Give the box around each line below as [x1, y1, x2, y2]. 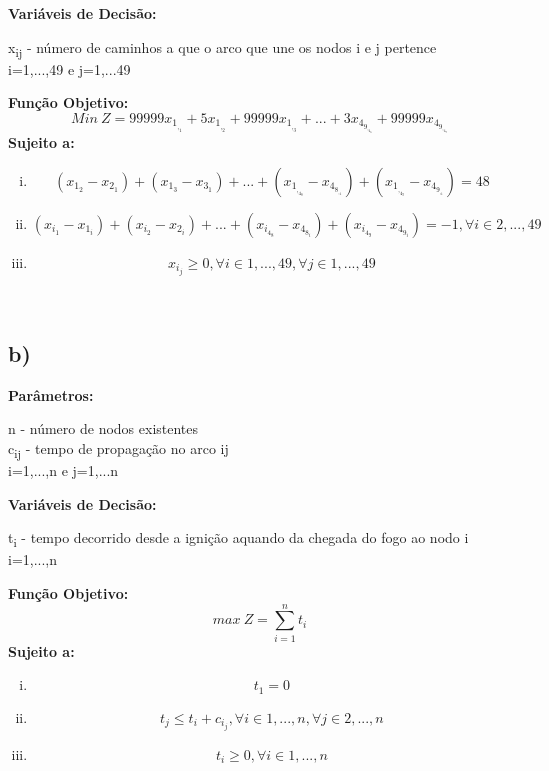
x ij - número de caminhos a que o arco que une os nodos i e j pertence [8, 36, 437, 60]
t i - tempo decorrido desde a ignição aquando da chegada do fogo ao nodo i [8, 527, 469, 551]
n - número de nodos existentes [8, 418, 199, 439]
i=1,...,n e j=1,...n [8, 460, 119, 481]
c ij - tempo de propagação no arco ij [8, 438, 229, 461]
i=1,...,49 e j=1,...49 [8, 58, 131, 79]
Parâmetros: [8, 384, 94, 405]
